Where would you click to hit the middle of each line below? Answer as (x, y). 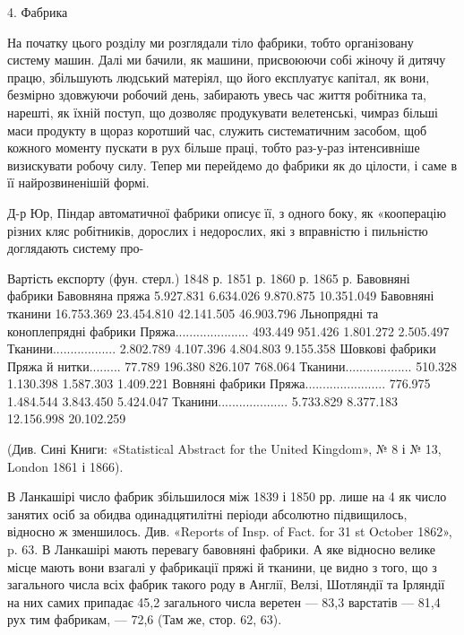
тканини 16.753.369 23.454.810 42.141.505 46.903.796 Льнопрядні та (193, 313)
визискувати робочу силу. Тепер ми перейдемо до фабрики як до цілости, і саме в (232, 165)
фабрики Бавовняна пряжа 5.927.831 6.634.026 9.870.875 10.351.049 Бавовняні (221, 296)
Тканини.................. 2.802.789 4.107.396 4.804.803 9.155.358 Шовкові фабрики (222, 348)
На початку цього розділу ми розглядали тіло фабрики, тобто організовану (211, 42)
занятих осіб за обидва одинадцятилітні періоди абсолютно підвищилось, (207, 513)
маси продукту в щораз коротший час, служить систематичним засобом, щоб (217, 130)
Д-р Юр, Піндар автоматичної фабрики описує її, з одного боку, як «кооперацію (227, 212)
